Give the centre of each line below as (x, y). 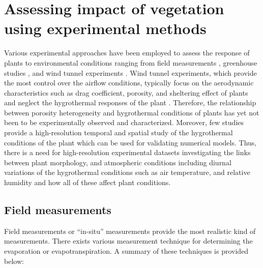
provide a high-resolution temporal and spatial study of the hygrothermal (119, 132)
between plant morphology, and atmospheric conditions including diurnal (118, 162)
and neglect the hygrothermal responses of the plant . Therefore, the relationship (130, 102)
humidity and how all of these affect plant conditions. (87, 182)
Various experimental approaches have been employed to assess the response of (127, 53)
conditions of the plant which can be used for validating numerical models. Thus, (130, 142)
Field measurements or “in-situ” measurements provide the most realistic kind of (130, 231)
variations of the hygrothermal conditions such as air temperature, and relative (127, 172)
